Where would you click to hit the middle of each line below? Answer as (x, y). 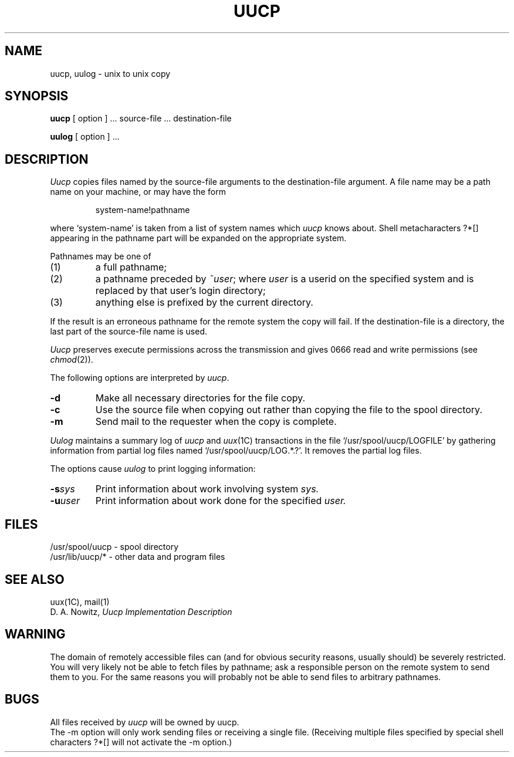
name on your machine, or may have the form (138, 192)
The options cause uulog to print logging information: (153, 469)
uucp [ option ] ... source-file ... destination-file (141, 119)
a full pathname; (131, 267)
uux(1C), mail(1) (80, 601)
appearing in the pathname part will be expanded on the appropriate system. (198, 238)
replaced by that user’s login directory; (180, 291)
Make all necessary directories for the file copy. (200, 398)
